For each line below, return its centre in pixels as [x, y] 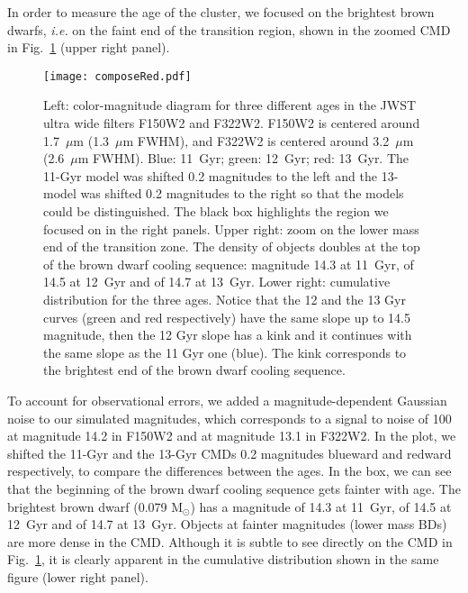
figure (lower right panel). [78, 576]
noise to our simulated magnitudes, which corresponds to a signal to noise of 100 [229, 418]
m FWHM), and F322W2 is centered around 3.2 [256, 140]
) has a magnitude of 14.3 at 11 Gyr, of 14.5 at [321, 506]
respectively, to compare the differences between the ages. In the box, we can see [229, 471]
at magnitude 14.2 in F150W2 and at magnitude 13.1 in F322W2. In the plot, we [232, 436]
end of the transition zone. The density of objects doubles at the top [232, 246]
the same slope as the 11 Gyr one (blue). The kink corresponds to [225, 352]
